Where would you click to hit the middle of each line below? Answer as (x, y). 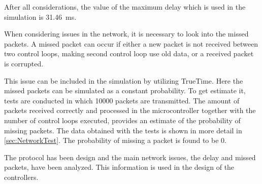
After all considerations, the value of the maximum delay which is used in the (125, 7)
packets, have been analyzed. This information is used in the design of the (119, 167)
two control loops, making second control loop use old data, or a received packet (129, 53)
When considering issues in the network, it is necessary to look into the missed (126, 34)
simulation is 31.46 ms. (40, 16)
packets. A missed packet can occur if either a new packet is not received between (131, 43)
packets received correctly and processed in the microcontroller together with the (130, 110)
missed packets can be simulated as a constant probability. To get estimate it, (125, 90)
